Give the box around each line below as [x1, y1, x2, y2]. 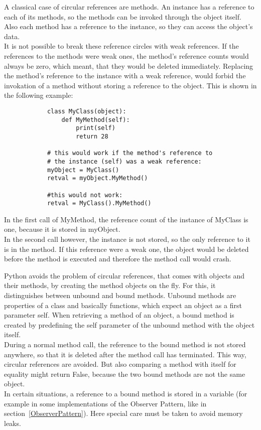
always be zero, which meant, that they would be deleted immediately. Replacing [4, 60, 253, 71]
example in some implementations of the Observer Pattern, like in [4, 398, 207, 408]
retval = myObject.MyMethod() [47, 175, 148, 182]
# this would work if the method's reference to [47, 150, 213, 157]
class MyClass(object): [47, 107, 126, 115]
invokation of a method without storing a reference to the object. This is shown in [4, 80, 257, 90]
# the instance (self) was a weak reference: [47, 158, 202, 165]
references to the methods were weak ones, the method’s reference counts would [4, 50, 249, 61]
